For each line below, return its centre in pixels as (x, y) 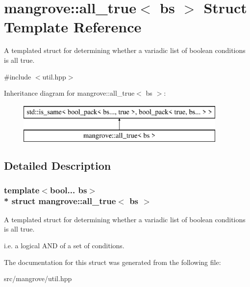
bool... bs (68, 190)
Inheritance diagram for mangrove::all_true (69, 93)
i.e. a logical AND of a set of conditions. (64, 245)
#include (18, 76)
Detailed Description (58, 166)
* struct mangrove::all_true (60, 201)
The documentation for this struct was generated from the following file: (112, 262)
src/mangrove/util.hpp (38, 278)
